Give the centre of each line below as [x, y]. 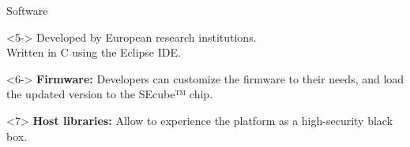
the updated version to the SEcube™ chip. [110, 94]
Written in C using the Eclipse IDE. [94, 52]
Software [27, 10]
